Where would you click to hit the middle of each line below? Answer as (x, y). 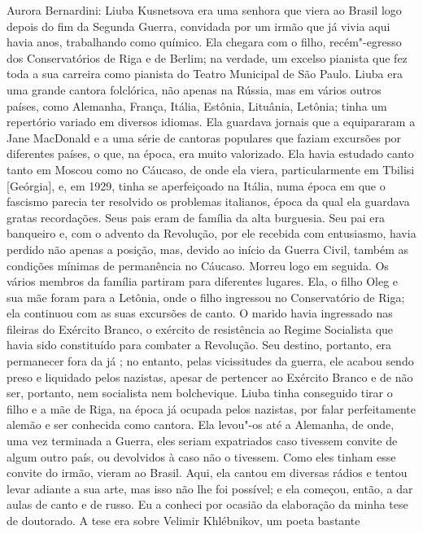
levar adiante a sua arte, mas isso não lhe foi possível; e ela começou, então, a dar (210, 488)
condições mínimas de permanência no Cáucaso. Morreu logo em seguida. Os (198, 265)
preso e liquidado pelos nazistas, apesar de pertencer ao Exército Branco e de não (210, 376)
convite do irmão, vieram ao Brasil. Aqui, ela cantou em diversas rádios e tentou (207, 473)
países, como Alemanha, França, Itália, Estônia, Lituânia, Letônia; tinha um (197, 105)
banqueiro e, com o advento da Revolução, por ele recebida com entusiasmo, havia (211, 233)
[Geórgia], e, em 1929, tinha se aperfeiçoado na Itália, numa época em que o (196, 185)
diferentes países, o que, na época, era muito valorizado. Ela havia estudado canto (210, 153)
